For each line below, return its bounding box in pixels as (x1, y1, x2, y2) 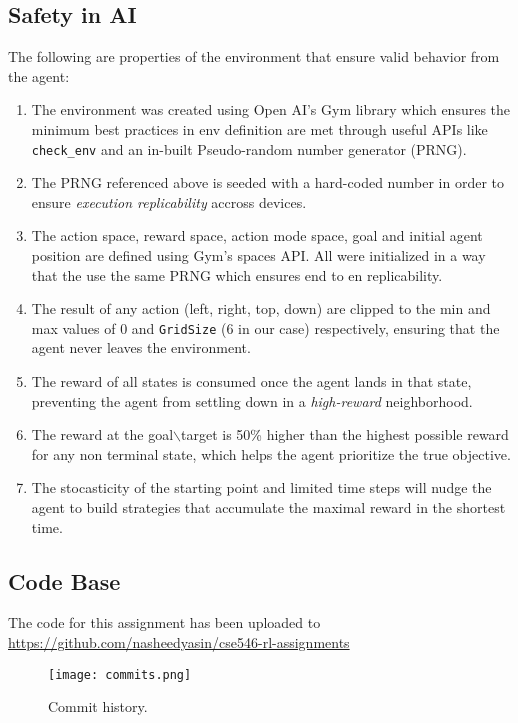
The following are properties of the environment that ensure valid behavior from (8, 46, 500, 67)
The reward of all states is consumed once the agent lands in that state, (31, 371, 472, 392)
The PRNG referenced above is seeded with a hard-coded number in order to (31, 172, 504, 193)
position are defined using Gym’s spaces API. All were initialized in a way (31, 245, 486, 266)
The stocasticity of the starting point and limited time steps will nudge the (31, 477, 492, 498)
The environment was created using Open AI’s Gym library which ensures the (31, 99, 511, 120)
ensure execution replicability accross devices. (31, 191, 307, 212)
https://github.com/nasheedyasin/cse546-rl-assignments (8, 632, 350, 652)
